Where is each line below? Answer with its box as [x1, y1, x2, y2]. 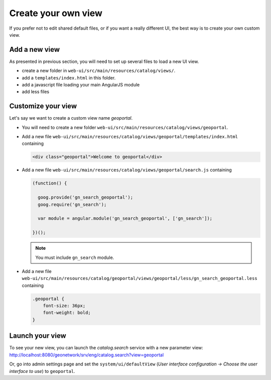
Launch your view [9, 332, 66, 340]
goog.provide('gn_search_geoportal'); [38, 195, 133, 201]
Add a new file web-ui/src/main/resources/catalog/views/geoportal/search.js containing [22, 167, 232, 173]
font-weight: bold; [43, 310, 91, 316]
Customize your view [9, 102, 77, 111]
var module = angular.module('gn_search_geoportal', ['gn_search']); [38, 216, 213, 221]
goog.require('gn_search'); [38, 202, 107, 207]
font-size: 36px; [43, 303, 86, 309]
